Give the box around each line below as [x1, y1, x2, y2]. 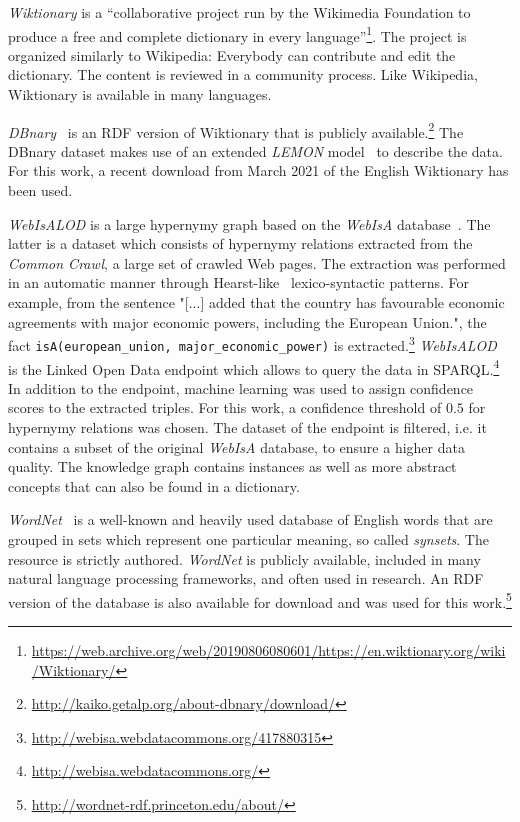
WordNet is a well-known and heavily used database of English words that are [8, 509, 493, 530]
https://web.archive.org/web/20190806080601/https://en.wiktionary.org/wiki [31, 639, 506, 660]
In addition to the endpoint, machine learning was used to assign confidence [8, 377, 474, 398]
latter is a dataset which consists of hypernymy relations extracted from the [8, 233, 473, 254]
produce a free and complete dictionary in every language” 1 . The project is [8, 22, 467, 46]
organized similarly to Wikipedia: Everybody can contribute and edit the [8, 44, 456, 65]
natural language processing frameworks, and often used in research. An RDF [8, 568, 484, 589]
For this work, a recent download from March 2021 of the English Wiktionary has [8, 160, 509, 181]
